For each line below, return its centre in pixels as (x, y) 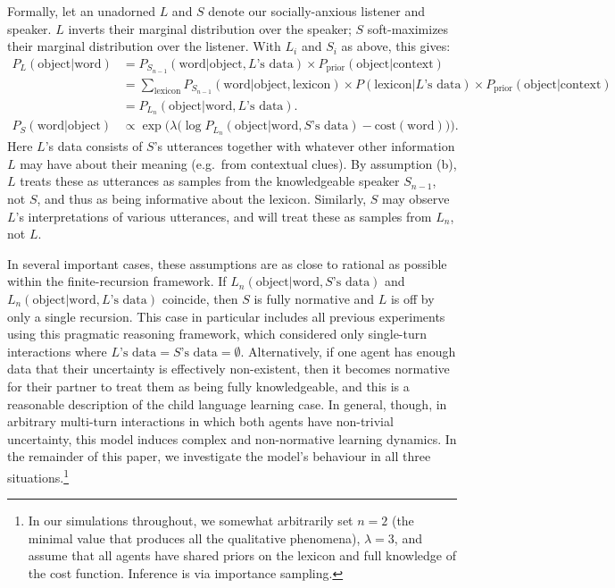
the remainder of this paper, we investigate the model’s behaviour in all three (219, 456)
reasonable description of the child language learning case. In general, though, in (227, 403)
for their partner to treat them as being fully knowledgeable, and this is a (208, 386)
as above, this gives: (396, 46)
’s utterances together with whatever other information (304, 146)
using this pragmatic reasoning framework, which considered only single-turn (217, 334)
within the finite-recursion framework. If (117, 281)
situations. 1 (38, 475)
